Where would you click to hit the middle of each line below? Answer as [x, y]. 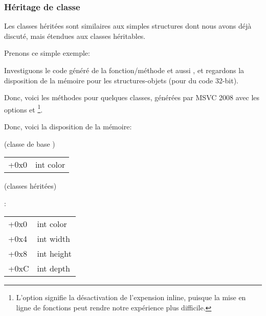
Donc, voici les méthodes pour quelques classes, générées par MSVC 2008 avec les [132, 97]
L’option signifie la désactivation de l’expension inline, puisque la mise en [131, 297]
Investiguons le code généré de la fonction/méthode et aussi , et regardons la [124, 70]
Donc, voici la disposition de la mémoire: [68, 127]
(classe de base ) [30, 143]
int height [54, 254]
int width [53, 239]
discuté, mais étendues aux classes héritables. [75, 36]
